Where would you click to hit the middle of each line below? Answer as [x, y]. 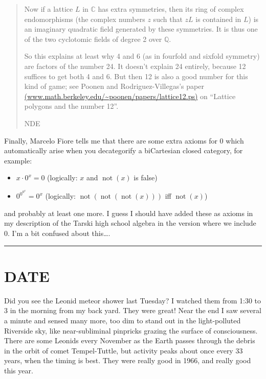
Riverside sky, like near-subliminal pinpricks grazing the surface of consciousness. [131, 330]
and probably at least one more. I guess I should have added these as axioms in [129, 213]
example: [18, 160]
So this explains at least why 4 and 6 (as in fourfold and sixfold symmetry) [142, 56]
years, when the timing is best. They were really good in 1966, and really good [128, 360]
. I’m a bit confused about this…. [59, 233]
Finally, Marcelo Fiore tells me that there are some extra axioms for [111, 140]
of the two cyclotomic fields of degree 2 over [93, 39]
